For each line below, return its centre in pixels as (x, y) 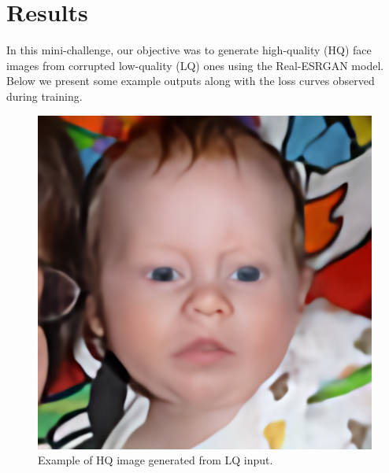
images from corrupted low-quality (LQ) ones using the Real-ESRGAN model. (195, 65)
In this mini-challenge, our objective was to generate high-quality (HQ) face (189, 50)
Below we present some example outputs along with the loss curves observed (191, 81)
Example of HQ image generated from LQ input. (156, 460)
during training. (44, 96)
